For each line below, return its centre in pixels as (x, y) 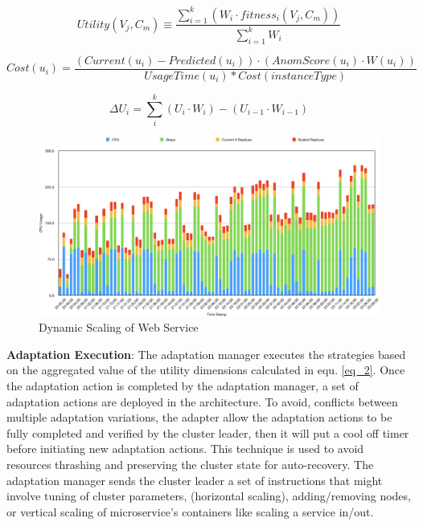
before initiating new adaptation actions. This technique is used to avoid (185, 449)
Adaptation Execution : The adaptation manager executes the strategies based (206, 354)
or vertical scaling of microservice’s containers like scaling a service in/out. (190, 511)
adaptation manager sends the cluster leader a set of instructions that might (195, 480)
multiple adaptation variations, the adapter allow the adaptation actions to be (199, 417)
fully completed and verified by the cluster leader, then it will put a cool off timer (208, 432)
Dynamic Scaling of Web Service (119, 327)
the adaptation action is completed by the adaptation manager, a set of (183, 386)
